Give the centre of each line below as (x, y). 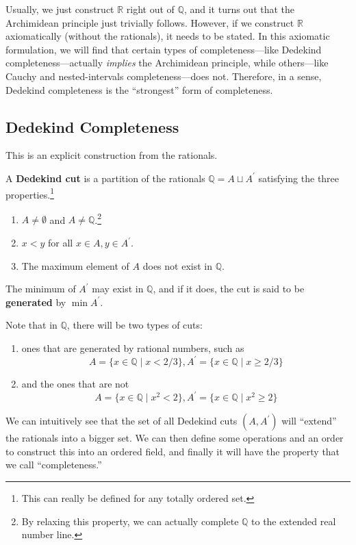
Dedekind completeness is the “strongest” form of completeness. (139, 89)
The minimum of (41, 289)
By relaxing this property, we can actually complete (130, 521)
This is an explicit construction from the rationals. (112, 155)
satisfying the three (299, 178)
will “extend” (309, 421)
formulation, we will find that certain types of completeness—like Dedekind (164, 49)
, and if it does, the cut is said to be (229, 289)
